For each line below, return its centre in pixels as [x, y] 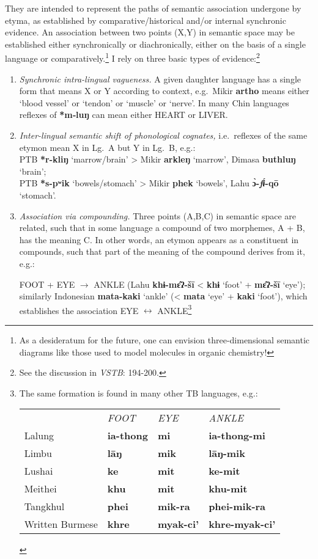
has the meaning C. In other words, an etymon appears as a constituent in [159, 239]
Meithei [40, 489]
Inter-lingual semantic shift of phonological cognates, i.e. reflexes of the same [163, 135]
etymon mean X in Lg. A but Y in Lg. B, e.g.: [107, 147]
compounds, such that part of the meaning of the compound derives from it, [162, 251]
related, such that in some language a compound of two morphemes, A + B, [162, 228]
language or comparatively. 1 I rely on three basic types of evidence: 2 [132, 57]
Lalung [39, 436]
